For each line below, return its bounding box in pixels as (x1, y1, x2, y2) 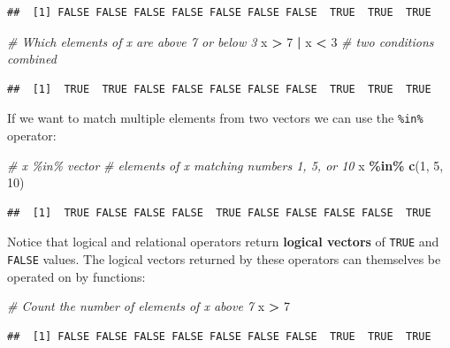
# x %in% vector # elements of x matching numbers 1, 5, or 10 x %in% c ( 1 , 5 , (7, 155, 444, 174)
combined (7, 49, 57, 68)
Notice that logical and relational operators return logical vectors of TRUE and (7, 232, 439, 251)
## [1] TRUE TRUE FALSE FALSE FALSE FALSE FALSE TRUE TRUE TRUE (7, 82, 431, 95)
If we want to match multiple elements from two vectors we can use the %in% (7, 109, 423, 127)
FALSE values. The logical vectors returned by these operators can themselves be (7, 250, 441, 269)
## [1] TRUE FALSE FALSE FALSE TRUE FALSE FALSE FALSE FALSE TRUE (7, 206, 431, 219)
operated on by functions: (7, 267, 146, 285)
